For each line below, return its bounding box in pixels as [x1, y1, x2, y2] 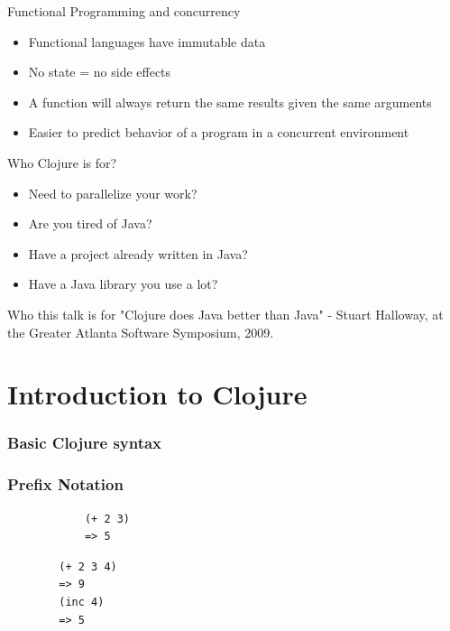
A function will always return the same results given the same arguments [28, 92, 432, 111]
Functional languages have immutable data [28, 32, 266, 51]
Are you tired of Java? [28, 214, 152, 233]
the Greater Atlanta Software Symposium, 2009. [7, 322, 274, 341]
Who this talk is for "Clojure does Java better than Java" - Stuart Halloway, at [7, 304, 444, 323]
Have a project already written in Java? [28, 244, 248, 263]
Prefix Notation [7, 473, 124, 496]
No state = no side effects [28, 62, 171, 81]
